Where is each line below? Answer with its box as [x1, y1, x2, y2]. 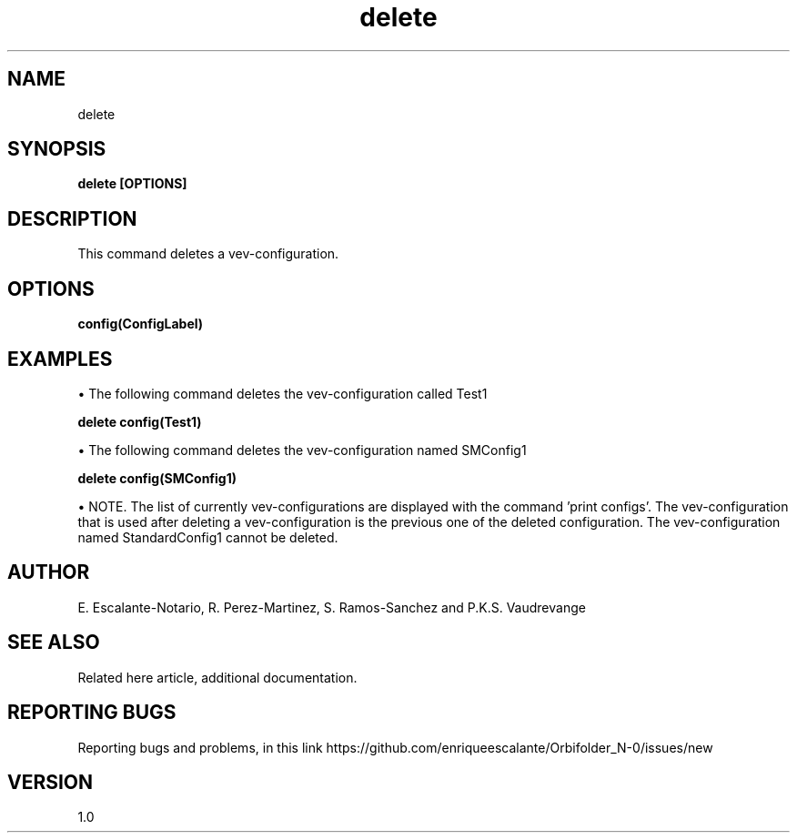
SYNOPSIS [7, 137, 106, 161]
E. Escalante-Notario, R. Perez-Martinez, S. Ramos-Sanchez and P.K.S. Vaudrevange [77, 599, 586, 615]
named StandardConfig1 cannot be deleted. [77, 529, 338, 545]
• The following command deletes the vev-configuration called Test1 [77, 385, 488, 401]
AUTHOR [7, 561, 90, 584]
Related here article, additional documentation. [77, 669, 358, 685]
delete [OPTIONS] [77, 176, 187, 192]
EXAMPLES [7, 347, 113, 370]
